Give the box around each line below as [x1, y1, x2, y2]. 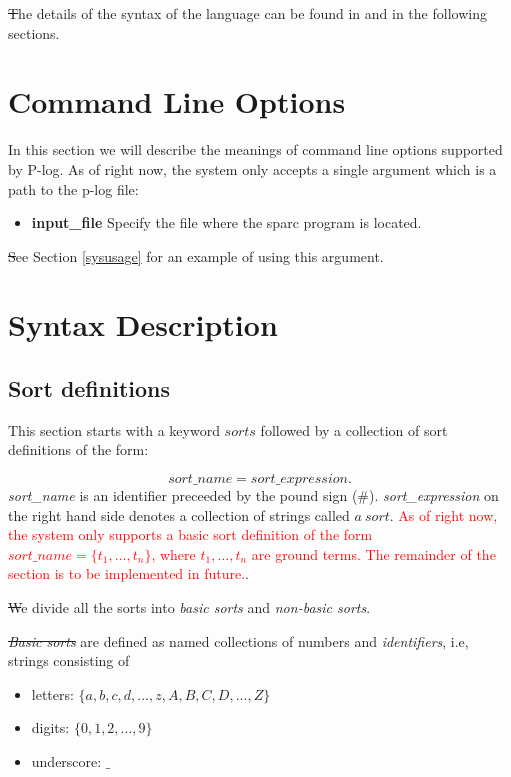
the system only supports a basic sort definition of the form [8, 524, 373, 545]
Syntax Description [8, 304, 278, 345]
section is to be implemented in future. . [8, 563, 249, 584]
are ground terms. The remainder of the [251, 543, 496, 564]
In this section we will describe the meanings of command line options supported [8, 139, 503, 160]
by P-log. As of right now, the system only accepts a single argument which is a [8, 158, 497, 179]
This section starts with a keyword [8, 419, 220, 440]
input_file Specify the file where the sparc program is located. [31, 212, 422, 233]
